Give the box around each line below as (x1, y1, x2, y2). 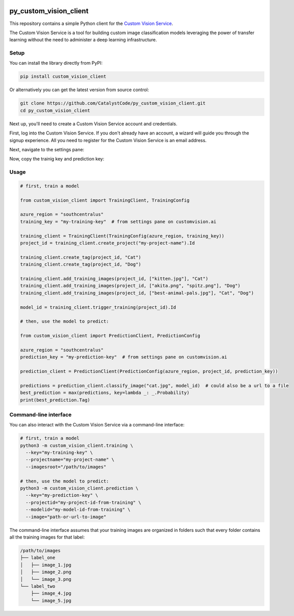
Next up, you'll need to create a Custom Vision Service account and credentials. (9, 120, 178, 127)
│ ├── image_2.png (20, 569, 71, 575)
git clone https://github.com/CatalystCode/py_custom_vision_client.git (20, 100, 206, 106)
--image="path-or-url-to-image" (25, 514, 106, 520)
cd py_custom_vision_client (20, 108, 90, 113)
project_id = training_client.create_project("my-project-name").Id (20, 240, 195, 246)
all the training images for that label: (9, 534, 85, 540)
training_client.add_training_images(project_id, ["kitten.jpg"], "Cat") (20, 276, 208, 281)
